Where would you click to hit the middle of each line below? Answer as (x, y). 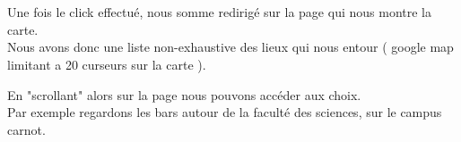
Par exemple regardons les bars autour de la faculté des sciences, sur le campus (225, 112)
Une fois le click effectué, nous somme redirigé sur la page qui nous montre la (219, 12)
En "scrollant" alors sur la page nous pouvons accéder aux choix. (184, 94)
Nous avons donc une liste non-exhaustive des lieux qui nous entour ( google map (230, 47)
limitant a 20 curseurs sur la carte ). (107, 64)
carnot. (26, 129)
